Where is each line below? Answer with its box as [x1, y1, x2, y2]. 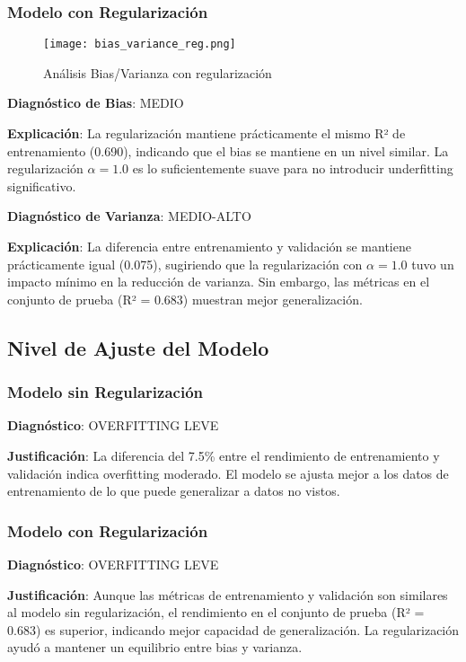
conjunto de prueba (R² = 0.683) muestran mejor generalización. [7, 289, 363, 308]
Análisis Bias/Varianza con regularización [43, 63, 272, 82]
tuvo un [411, 254, 454, 273]
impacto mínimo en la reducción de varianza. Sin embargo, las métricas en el [7, 272, 430, 291]
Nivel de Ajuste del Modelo [7, 333, 269, 361]
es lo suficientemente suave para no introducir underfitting [132, 159, 453, 178]
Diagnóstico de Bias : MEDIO [7, 93, 184, 112]
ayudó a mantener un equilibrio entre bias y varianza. [7, 638, 303, 657]
